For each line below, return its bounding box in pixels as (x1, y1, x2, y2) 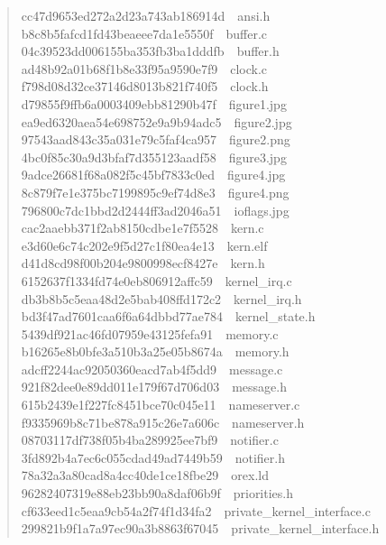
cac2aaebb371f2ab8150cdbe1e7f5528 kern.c (21, 218, 264, 237)
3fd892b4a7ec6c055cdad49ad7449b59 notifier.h (21, 448, 285, 466)
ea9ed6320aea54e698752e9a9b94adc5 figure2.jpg (21, 112, 292, 131)
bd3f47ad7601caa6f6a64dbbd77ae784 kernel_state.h (21, 307, 316, 326)
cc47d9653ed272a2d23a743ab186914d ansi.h (21, 6, 271, 24)
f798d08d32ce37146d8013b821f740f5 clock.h (21, 77, 269, 96)
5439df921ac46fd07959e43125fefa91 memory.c (21, 324, 279, 343)
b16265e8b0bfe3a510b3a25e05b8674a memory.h (21, 342, 289, 361)
